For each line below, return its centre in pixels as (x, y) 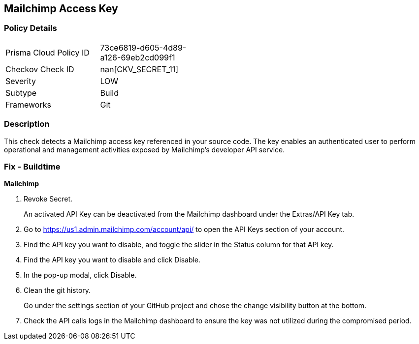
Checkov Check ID (40, 69)
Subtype (21, 93)
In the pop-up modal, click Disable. (80, 275)
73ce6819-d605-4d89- (143, 47)
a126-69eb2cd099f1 (138, 57)
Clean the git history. (57, 290)
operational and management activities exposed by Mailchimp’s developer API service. (145, 149)
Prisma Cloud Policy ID (48, 52)
